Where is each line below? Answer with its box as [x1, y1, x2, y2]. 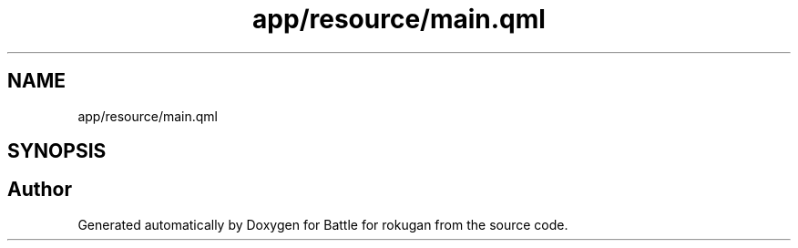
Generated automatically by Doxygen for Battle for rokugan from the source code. [77, 216, 568, 232]
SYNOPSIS [7, 139, 107, 163]
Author [7, 178, 72, 201]
